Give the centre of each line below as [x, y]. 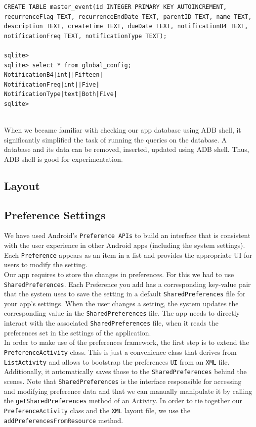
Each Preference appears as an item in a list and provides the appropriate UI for [128, 255]
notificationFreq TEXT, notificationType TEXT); [85, 36]
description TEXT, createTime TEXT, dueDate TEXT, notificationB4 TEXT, [126, 26]
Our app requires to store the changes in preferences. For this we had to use [119, 274]
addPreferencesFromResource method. [64, 420]
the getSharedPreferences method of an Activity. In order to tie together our [123, 401]
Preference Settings [55, 214]
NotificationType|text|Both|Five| [61, 94]
